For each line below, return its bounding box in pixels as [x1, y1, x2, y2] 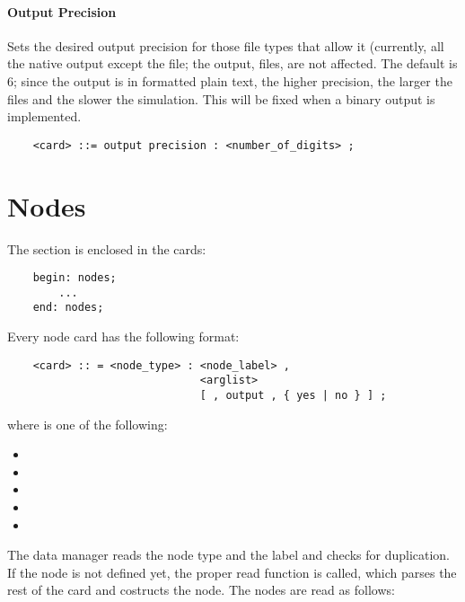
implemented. [7, 107, 82, 126]
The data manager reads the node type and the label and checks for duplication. [7, 545, 451, 564]
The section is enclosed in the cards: [7, 239, 206, 258]
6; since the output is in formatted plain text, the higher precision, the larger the [7, 71, 452, 90]
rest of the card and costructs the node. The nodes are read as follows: [7, 580, 395, 599]
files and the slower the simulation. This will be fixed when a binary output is [7, 89, 435, 108]
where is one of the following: [7, 414, 168, 433]
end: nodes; [32, 301, 104, 314]
